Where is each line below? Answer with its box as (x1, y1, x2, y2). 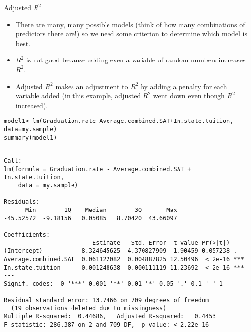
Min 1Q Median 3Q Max (25, 206, 177, 213)
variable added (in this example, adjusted (15, 91, 141, 101)
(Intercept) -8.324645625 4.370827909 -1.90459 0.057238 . (4, 247, 237, 255)
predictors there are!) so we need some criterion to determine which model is (15, 29, 247, 39)
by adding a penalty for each (141, 81, 227, 91)
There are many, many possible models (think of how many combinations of (15, 19, 245, 29)
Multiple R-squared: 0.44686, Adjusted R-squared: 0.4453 (4, 313, 216, 320)
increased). (15, 100, 48, 110)
